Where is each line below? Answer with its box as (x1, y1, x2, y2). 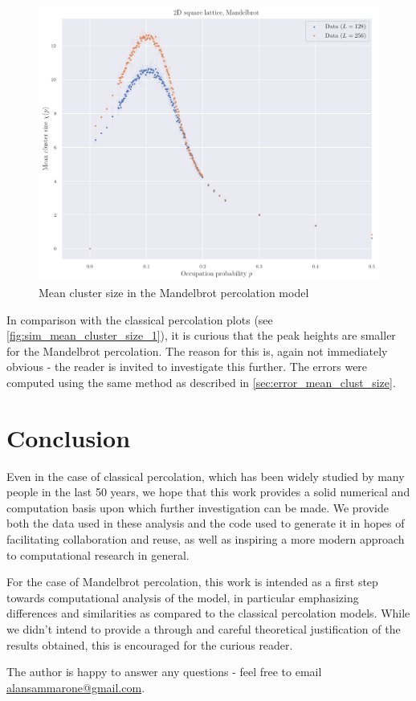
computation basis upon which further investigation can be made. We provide (6, 499, 389, 516)
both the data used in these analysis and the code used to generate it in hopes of (6, 515, 405, 532)
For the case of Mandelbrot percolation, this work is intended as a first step (6, 573, 378, 590)
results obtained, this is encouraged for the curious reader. (6, 636, 293, 653)
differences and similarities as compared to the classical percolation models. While (6, 605, 410, 622)
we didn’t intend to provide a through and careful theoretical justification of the (6, 621, 401, 638)
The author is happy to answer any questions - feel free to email (6, 663, 322, 680)
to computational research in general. (6, 546, 190, 563)
